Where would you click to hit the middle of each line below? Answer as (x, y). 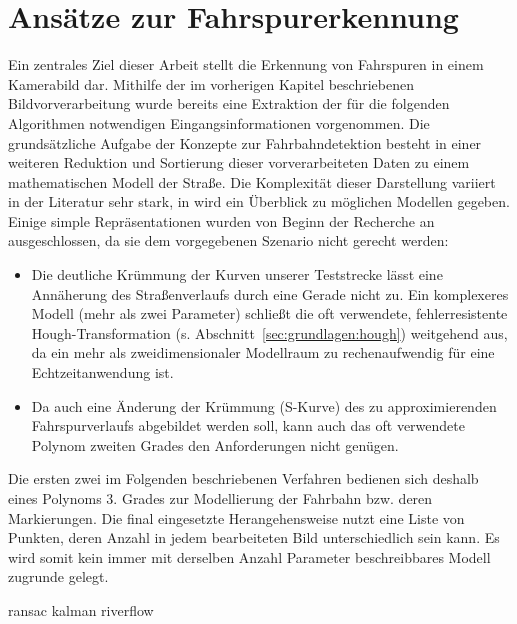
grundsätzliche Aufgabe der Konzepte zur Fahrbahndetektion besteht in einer (245, 142)
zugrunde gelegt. (58, 576)
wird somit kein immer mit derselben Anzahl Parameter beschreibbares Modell (249, 556)
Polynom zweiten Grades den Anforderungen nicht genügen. (215, 444)
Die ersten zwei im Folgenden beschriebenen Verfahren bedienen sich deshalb (243, 478)
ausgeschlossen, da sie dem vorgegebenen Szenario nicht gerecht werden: (228, 240)
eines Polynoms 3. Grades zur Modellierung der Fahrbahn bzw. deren (220, 498)
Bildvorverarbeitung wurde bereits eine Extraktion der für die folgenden (229, 103)
